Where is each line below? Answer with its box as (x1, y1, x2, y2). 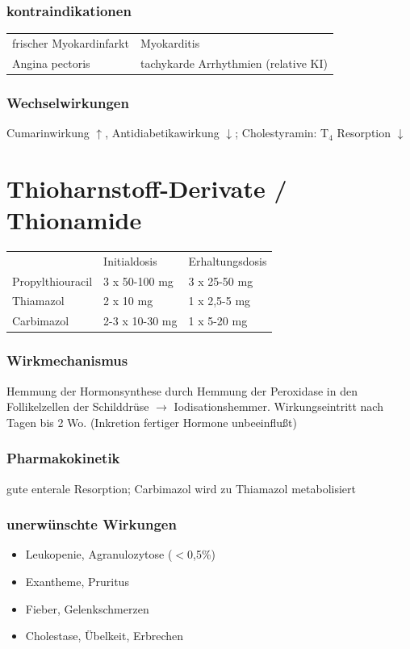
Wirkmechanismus (6, 350, 128, 371)
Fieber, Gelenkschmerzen (25, 600, 149, 617)
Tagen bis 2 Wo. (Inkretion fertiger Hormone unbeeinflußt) (6, 413, 297, 430)
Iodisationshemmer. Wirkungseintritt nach (174, 398, 383, 415)
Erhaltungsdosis (188, 252, 267, 269)
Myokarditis (140, 34, 200, 51)
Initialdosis (103, 252, 157, 269)
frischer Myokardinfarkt (12, 34, 129, 51)
